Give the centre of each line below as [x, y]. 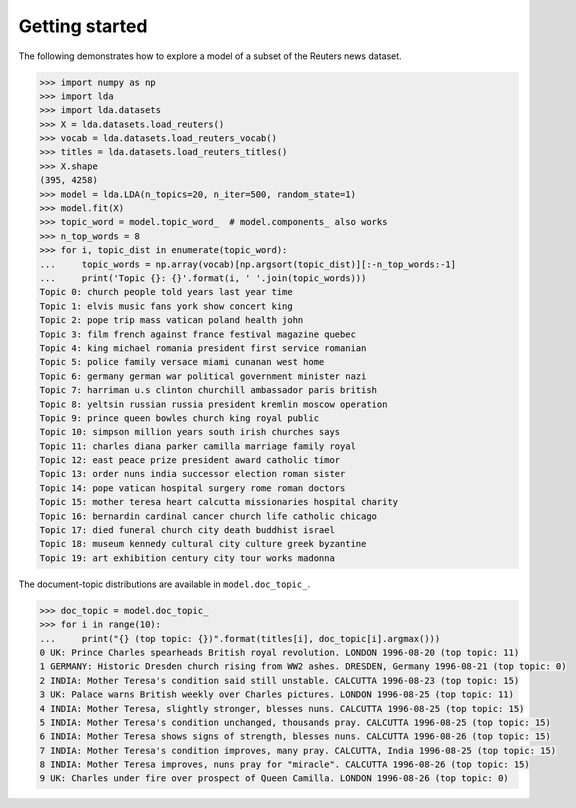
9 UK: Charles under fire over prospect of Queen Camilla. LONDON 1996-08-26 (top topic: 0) [274, 778]
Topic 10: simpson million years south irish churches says [190, 432]
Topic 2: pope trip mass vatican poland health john [171, 320]
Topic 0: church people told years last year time [166, 292]
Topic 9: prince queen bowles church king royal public [179, 418]
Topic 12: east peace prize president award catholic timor [190, 460]
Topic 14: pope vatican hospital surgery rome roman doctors [192, 488]
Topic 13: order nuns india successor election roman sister [192, 474]
